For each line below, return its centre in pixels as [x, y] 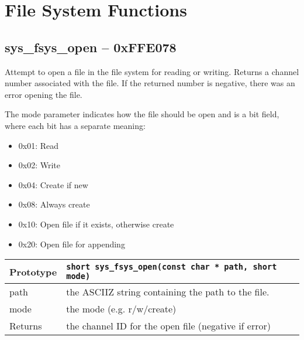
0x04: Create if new [53, 184]
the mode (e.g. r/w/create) [121, 309]
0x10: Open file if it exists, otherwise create [96, 224]
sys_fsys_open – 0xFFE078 [91, 47]
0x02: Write [39, 165]
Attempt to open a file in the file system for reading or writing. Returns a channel [152, 71]
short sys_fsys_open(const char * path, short [172, 267]
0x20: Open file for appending [72, 244]
